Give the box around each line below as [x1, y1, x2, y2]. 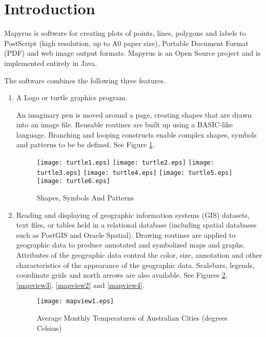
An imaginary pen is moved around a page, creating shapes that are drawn [16, 109, 252, 120]
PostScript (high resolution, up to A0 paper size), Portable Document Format [4, 37, 249, 48]
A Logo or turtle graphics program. [16, 92, 128, 103]
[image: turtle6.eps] [36, 177, 110, 185]
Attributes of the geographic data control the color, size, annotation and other [16, 250, 262, 260]
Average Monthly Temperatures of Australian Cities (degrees [36, 312, 228, 323]
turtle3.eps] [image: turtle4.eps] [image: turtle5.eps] [36, 169, 233, 176]
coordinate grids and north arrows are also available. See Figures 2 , [16, 269, 228, 280]
